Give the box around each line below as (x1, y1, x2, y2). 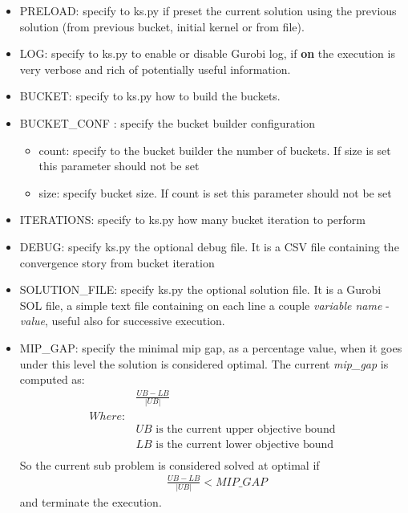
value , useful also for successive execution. (19, 312, 225, 329)
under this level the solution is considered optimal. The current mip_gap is (19, 355, 389, 372)
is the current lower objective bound (156, 438, 334, 450)
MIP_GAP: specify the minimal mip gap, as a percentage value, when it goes (19, 339, 402, 356)
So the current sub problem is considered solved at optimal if (19, 456, 320, 473)
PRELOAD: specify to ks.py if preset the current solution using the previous (19, 2, 397, 18)
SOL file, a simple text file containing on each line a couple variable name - (19, 296, 390, 313)
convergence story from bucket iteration (19, 254, 215, 271)
